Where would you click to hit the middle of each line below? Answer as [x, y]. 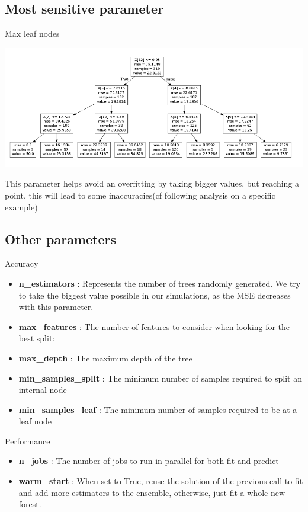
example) [21, 207]
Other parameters [60, 239]
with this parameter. [56, 307]
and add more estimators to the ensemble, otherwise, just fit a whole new [152, 492]
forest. [30, 504]
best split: [37, 338]
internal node [43, 390]
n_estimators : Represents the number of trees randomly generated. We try [160, 283]
